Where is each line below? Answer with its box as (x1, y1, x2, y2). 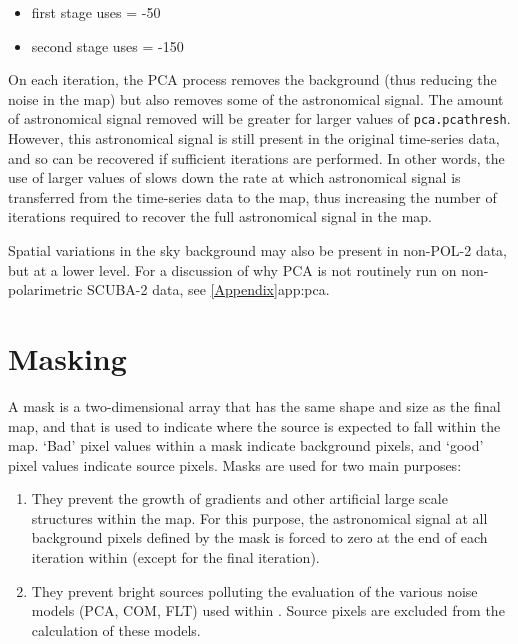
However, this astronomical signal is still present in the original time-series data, (8, 128, 500, 149)
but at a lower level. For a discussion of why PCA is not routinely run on (8, 259, 457, 280)
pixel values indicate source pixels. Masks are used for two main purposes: (8, 454, 462, 475)
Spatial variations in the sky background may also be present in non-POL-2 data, (8, 240, 508, 260)
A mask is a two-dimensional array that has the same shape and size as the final (8, 395, 501, 416)
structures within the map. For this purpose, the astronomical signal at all (31, 507, 488, 528)
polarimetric (8, 279, 83, 300)
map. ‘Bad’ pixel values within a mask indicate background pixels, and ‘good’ (8, 435, 484, 456)
